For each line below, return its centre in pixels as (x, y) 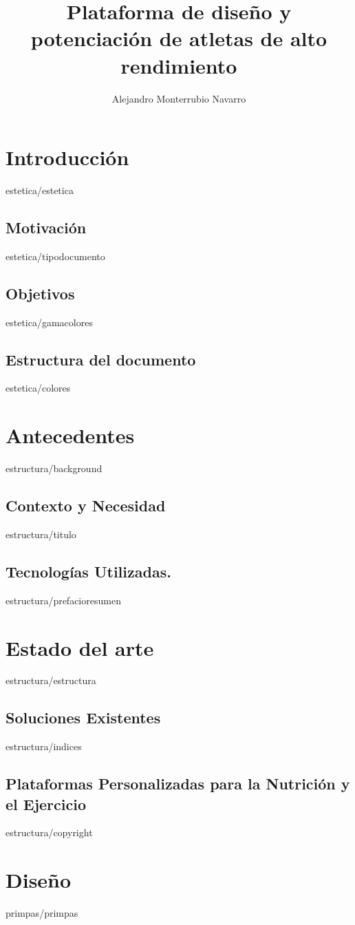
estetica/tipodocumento (55, 256)
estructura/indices (44, 746)
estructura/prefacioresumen (63, 600)
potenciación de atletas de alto (179, 38)
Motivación (46, 227)
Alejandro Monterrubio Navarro (179, 98)
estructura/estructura (51, 680)
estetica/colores (38, 388)
